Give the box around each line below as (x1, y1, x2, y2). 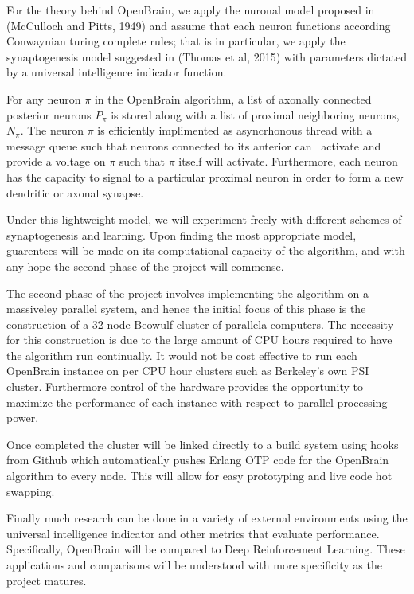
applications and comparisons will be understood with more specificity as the (6, 557, 382, 573)
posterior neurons (6, 106, 92, 123)
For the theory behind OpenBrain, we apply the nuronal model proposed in (6, 2, 375, 18)
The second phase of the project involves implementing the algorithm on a (6, 284, 369, 301)
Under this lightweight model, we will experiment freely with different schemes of (6, 211, 402, 228)
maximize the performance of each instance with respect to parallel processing (6, 393, 388, 410)
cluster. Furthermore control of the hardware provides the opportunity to (6, 378, 363, 395)
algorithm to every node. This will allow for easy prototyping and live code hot (6, 467, 393, 484)
